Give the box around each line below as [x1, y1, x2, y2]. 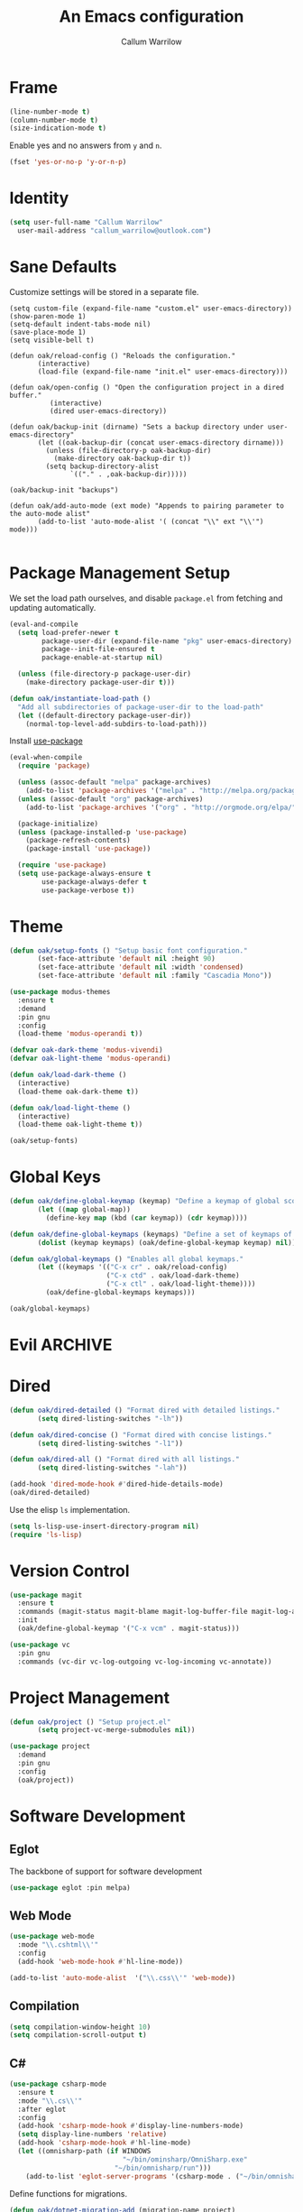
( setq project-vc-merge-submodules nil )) [37, 1726, 196, 1735]
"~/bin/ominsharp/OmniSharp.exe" [122, 2154, 248, 2164]
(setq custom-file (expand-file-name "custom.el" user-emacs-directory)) [9, 304, 293, 313]
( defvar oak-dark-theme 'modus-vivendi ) [9, 1046, 164, 1055]
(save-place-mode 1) [9, 327, 87, 336]
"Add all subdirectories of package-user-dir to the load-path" [17, 702, 264, 712]
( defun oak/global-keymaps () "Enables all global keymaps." [9, 1254, 244, 1264]
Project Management [9, 1687, 170, 1708]
